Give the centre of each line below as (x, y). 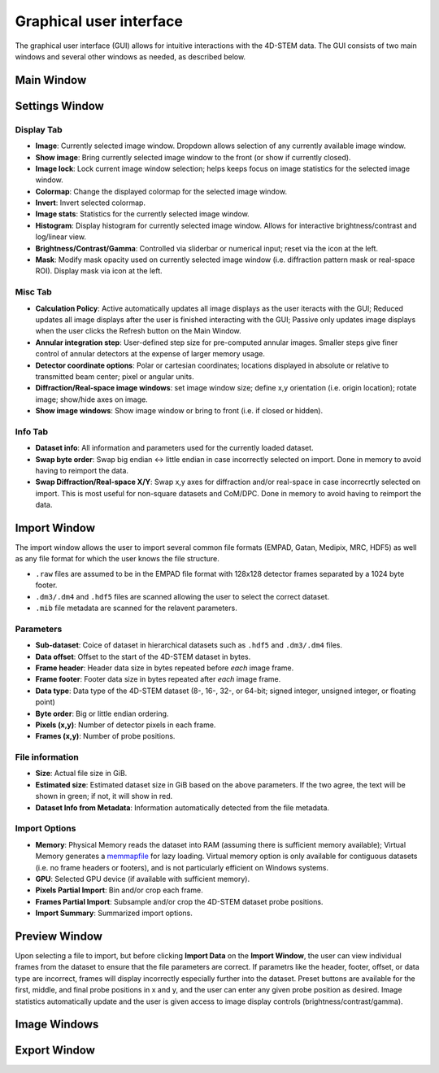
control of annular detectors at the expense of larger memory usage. (150, 354)
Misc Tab (33, 292)
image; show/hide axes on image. (91, 399)
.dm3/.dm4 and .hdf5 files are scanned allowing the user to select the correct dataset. (183, 596)
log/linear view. (61, 237)
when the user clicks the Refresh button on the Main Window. (138, 331)
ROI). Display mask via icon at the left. (99, 271)
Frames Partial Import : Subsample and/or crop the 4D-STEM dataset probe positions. (179, 901)
